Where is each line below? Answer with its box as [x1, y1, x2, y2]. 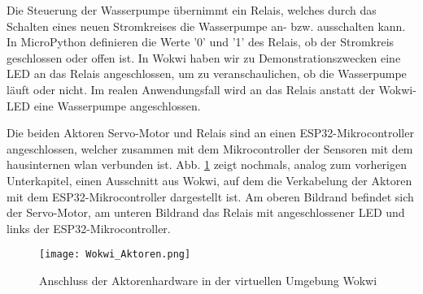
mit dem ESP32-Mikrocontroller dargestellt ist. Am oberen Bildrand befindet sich [7, 188, 414, 205]
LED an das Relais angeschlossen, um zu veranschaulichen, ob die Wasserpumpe [7, 65, 407, 82]
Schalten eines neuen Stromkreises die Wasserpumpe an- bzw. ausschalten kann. [7, 17, 406, 34]
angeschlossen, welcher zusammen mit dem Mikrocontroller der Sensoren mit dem [7, 140, 413, 157]
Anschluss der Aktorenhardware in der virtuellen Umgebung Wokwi [39, 271, 377, 288]
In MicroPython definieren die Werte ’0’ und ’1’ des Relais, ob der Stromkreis [7, 33, 395, 50]
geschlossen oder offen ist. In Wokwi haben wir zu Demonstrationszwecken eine [7, 49, 401, 66]
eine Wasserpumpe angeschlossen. [33, 97, 201, 114]
